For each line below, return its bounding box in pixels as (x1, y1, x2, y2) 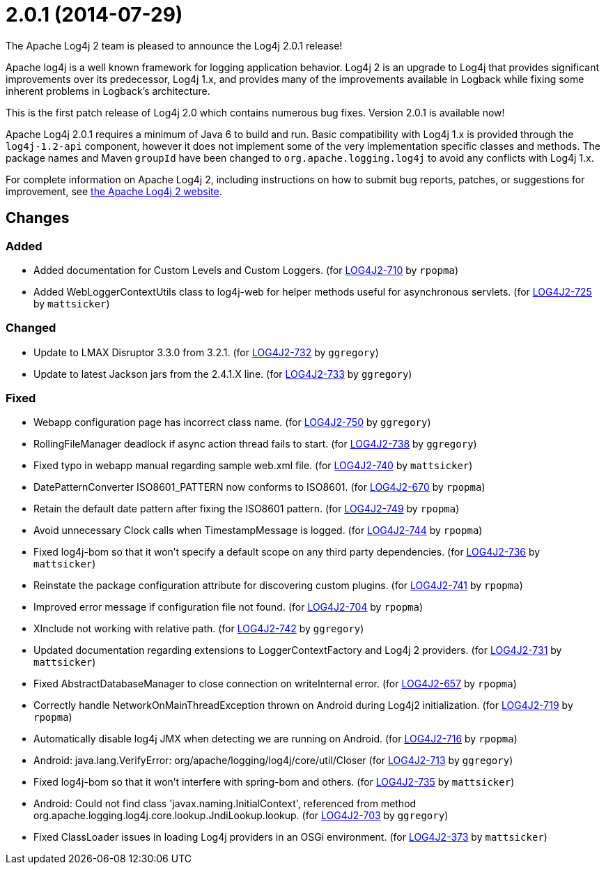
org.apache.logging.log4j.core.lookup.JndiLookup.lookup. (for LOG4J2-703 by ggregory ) (33, 809, 449, 822)
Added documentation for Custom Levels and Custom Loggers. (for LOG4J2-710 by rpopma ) (33, 264, 458, 276)
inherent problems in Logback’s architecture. (6, 84, 210, 97)
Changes (6, 209, 70, 227)
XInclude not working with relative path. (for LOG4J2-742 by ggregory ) (33, 623, 364, 635)
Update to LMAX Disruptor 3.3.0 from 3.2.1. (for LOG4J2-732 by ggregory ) (33, 346, 379, 358)
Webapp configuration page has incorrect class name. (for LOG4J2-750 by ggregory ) (33, 416, 431, 429)
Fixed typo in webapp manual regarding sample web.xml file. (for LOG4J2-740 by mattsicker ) (33, 459, 473, 472)
